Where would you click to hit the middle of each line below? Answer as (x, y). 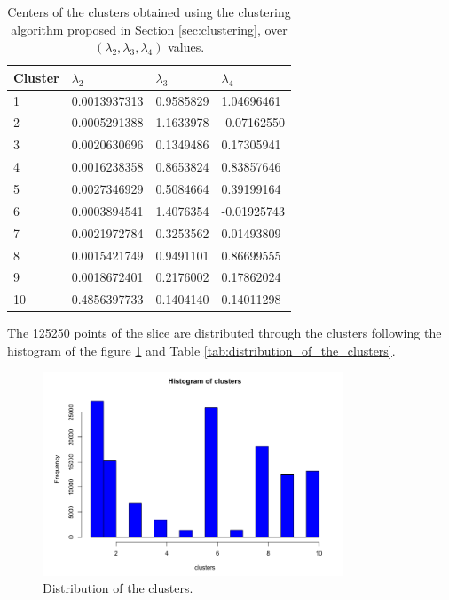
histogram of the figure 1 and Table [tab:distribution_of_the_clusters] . (201, 350)
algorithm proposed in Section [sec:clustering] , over (149, 29)
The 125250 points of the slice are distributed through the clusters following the (224, 333)
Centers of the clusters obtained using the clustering (149, 12)
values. (186, 47)
